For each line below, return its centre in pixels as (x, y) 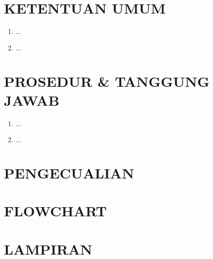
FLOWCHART (56, 211)
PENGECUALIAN (69, 173)
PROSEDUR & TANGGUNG (107, 81)
